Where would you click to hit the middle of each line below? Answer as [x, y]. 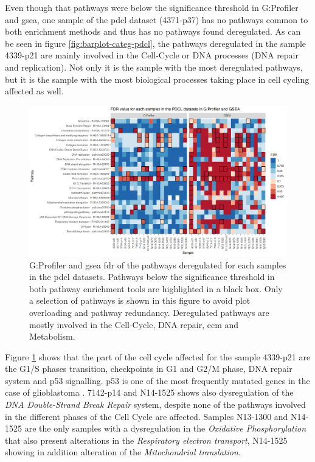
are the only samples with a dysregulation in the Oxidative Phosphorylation [165, 428]
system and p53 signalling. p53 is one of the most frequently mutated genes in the [157, 380]
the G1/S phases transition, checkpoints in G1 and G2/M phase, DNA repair [149, 369]
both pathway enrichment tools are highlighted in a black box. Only [156, 288]
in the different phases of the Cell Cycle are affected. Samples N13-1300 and [147, 416]
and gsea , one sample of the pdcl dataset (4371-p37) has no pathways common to [157, 19]
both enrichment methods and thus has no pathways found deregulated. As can [153, 31]
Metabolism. [52, 336]
